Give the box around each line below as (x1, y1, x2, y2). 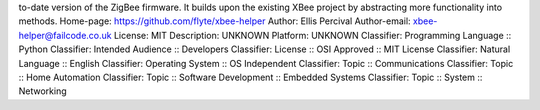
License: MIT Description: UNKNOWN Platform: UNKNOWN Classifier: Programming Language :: (113, 29, 512, 41)
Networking (18, 85, 67, 97)
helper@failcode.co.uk (18, 29, 112, 41)
